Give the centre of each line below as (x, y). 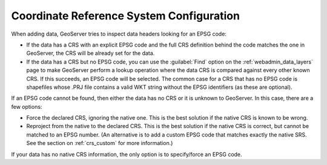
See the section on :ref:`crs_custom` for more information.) (100, 143)
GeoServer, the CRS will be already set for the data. (91, 53)
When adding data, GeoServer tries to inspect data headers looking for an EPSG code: (119, 34)
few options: (27, 106)
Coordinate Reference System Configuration (126, 16)
